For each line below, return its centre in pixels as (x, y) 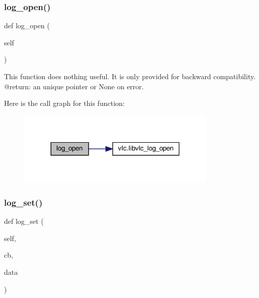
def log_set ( (24, 221)
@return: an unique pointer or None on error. (74, 86)
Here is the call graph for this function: (64, 103)
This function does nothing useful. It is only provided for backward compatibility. (130, 76)
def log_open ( (27, 25)
